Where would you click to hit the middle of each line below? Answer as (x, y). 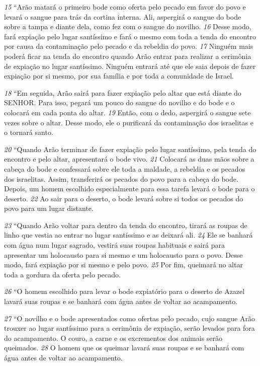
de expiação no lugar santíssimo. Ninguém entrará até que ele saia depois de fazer (130, 66)
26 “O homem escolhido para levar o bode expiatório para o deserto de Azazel (124, 291)
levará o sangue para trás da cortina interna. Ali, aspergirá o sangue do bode (123, 16)
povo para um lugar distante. (49, 208)
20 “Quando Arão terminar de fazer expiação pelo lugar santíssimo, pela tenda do (130, 149)
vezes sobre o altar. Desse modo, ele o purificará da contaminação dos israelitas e (129, 122)
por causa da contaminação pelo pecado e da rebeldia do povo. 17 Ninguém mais (129, 46)
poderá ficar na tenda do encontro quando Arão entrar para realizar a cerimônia (128, 56)
